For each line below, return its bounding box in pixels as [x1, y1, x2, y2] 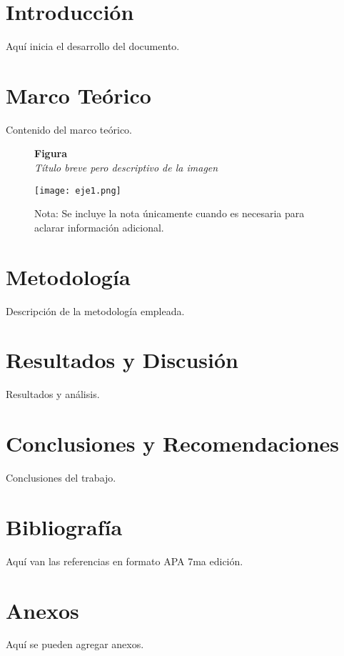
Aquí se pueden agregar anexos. [6, 637, 144, 652]
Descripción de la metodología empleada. [6, 303, 185, 318]
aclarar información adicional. [34, 219, 164, 234]
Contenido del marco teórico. [6, 121, 133, 136]
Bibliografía [6, 512, 123, 541]
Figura [34, 146, 68, 161]
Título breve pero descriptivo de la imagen [34, 160, 218, 175]
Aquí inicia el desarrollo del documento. [6, 39, 180, 54]
